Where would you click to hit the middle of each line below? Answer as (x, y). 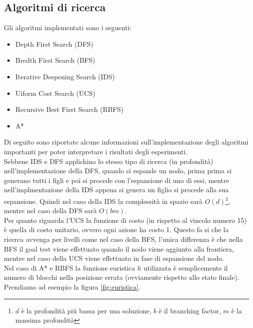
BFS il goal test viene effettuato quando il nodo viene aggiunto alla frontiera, (119, 248)
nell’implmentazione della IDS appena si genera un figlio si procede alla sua (117, 190)
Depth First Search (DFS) (54, 44)
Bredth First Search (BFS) (55, 60)
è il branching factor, (190, 310)
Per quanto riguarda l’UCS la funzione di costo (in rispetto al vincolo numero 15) (126, 220)
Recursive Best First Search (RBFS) (69, 109)
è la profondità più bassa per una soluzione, (86, 310)
